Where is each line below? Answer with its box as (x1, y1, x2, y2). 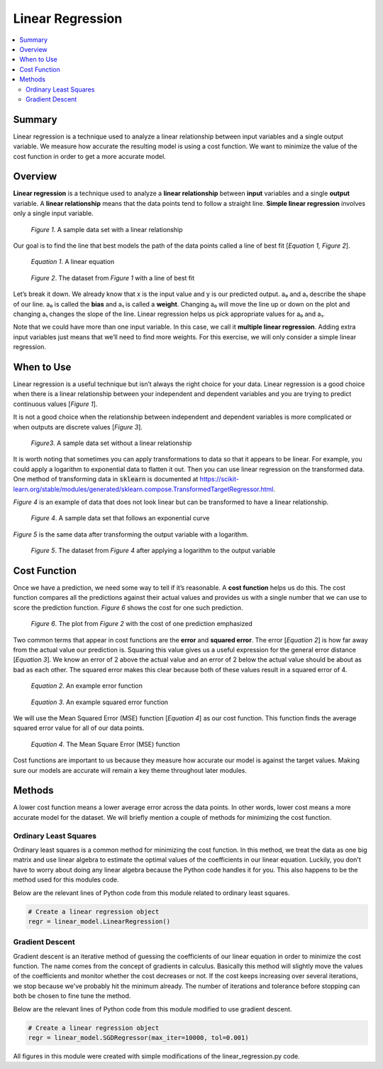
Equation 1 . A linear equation (30, 258, 115, 266)
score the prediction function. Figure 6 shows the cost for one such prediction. (13, 603, 243, 612)
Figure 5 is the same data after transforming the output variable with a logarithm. (13, 530, 249, 539)
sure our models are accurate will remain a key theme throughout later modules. (13, 766, 248, 774)
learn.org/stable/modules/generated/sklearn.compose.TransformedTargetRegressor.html (13, 485, 274, 493)
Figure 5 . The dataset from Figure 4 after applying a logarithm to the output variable (30, 547, 276, 555)
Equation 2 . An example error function (30, 681, 143, 690)
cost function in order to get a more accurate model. (13, 152, 166, 160)
